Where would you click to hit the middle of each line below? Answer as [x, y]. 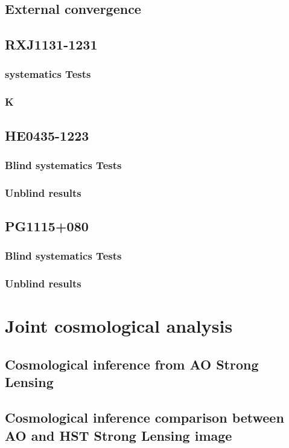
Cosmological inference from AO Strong [132, 364]
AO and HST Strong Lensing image [119, 435]
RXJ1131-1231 [51, 44]
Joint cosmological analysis [119, 326]
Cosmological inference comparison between [144, 418]
